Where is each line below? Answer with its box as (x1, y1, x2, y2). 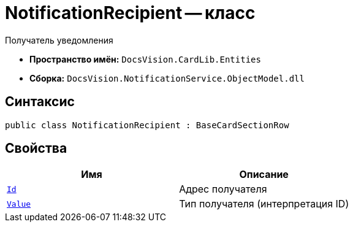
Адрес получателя (179, 183, 267, 196)
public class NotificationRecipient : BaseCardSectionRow (5, 120, 289, 130)
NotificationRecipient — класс (5, 2, 256, 23)
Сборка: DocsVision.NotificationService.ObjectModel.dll (29, 72, 305, 83)
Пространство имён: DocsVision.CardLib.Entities (29, 53, 261, 64)
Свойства (5, 140, 67, 156)
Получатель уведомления (5, 34, 113, 45)
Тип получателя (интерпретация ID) (179, 198, 349, 210)
